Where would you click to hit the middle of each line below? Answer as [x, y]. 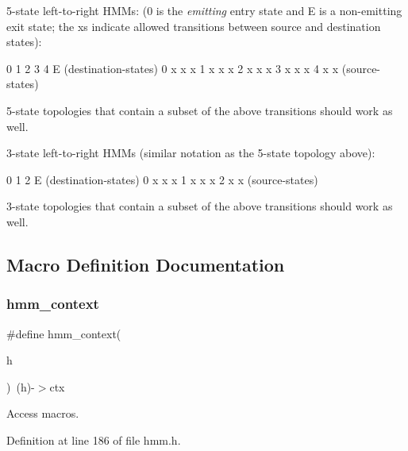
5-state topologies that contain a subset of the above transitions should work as [200, 110]
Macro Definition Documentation [146, 264]
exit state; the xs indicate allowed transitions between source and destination [194, 26]
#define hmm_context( [64, 333]
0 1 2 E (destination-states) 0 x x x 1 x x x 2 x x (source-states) [162, 179]
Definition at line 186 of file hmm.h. [94, 439]
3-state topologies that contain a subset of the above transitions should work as [200, 206]
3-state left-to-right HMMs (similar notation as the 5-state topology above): [191, 153]
